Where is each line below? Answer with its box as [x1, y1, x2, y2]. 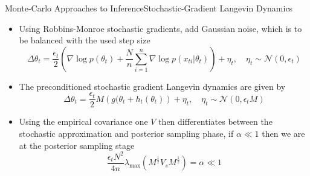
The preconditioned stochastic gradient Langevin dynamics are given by [19, 80, 286, 92]
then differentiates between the [158, 115, 273, 128]
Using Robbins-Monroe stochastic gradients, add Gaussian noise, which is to [19, 22, 302, 34]
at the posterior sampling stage [19, 139, 135, 151]
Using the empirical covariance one [19, 115, 148, 128]
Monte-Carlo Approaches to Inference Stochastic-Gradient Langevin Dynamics [5, 2, 293, 14]
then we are [262, 127, 305, 140]
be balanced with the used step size [19, 34, 150, 46]
